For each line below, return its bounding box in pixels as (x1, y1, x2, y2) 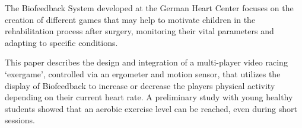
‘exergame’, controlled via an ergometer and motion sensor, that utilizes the (5, 67, 281, 80)
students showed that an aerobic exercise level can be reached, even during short (5, 102, 297, 114)
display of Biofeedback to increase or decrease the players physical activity (5, 79, 275, 91)
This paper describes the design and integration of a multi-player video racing (5, 56, 288, 68)
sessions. (5, 114, 35, 126)
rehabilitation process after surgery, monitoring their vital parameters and (5, 25, 274, 37)
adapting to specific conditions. (5, 36, 118, 48)
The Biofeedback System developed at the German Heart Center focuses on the (5, 2, 294, 14)
